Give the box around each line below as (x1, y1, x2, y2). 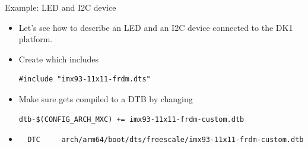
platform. (18, 33, 53, 45)
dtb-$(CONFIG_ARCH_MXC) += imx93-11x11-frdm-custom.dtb (18, 115, 245, 124)
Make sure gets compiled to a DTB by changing (18, 92, 193, 105)
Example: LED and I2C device (5, 1, 116, 13)
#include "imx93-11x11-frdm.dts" (18, 75, 151, 84)
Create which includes (18, 52, 99, 65)
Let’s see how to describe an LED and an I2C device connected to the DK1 (18, 21, 293, 33)
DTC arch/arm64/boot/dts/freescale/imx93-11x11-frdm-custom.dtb (27, 136, 304, 144)
